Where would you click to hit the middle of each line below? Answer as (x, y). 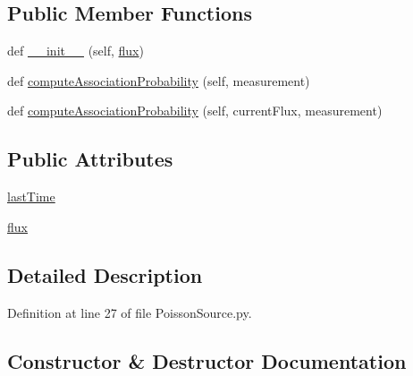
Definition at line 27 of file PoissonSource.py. (130, 312)
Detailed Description (105, 274)
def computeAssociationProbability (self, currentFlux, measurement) (195, 111)
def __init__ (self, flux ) (76, 51)
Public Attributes (90, 159)
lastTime (31, 197)
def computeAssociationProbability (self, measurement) (159, 80)
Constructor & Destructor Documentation (207, 360)
